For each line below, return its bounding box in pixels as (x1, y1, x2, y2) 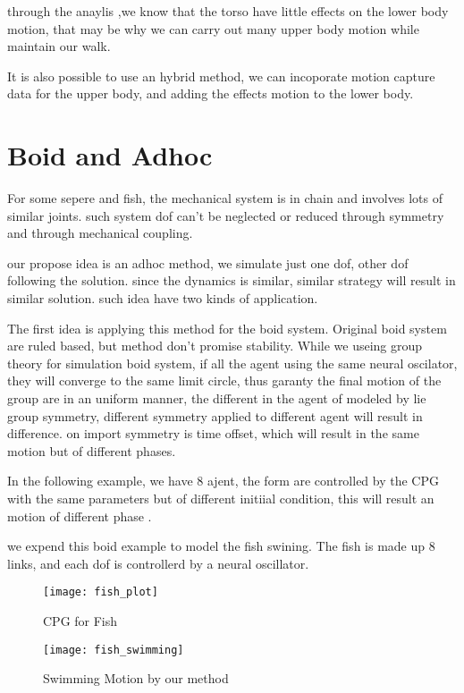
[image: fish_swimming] (43, 643, 184, 656)
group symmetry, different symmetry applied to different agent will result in (7, 406, 423, 425)
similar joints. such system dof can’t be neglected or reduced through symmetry (7, 206, 444, 224)
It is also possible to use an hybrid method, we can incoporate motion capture (7, 66, 435, 85)
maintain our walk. (7, 37, 111, 55)
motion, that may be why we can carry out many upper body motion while (7, 19, 419, 38)
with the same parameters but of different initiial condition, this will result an (7, 489, 434, 507)
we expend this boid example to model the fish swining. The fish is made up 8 (7, 537, 435, 555)
